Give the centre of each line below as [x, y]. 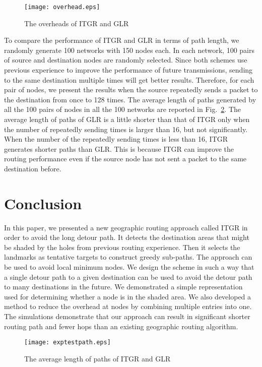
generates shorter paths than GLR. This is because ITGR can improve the [119, 148]
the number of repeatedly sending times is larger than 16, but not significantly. [126, 129]
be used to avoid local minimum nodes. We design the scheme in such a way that [129, 267]
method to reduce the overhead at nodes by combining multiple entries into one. [128, 306]
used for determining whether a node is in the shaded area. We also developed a [128, 296]
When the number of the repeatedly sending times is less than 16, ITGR [116, 139]
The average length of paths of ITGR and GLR [97, 358]
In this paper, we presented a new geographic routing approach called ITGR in [126, 227]
